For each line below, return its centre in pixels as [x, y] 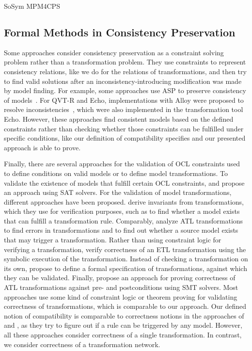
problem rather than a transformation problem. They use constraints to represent [125, 62]
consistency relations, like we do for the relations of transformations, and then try [125, 71]
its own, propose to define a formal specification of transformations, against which [126, 268]
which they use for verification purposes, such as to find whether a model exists [122, 211]
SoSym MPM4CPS [32, 6]
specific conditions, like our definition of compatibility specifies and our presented [125, 138]
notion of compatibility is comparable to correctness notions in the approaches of [124, 315]
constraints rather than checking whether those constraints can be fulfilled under [124, 128]
